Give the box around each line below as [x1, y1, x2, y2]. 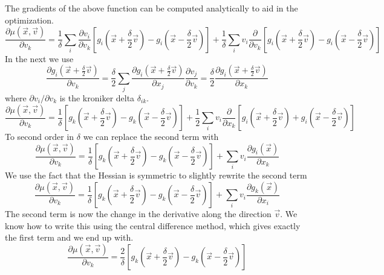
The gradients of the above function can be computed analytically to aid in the [5, 2, 298, 14]
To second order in [5, 130, 74, 143]
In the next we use [5, 52, 74, 65]
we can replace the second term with [83, 130, 219, 143]
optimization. [5, 13, 54, 26]
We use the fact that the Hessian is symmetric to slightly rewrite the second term [5, 169, 307, 182]
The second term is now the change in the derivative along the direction [5, 207, 272, 220]
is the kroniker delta [59, 91, 135, 104]
